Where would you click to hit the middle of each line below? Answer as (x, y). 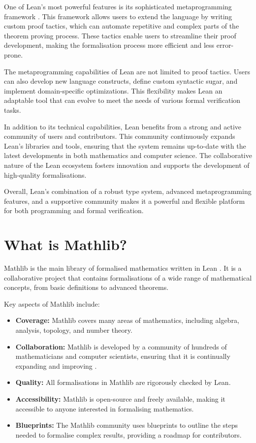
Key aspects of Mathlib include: (52, 303)
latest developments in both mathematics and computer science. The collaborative (128, 155)
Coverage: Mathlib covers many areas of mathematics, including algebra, (127, 320)
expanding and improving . (56, 365)
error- (225, 45)
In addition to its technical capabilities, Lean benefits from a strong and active (123, 126)
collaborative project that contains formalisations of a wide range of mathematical (128, 277)
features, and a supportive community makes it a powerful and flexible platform (125, 201)
